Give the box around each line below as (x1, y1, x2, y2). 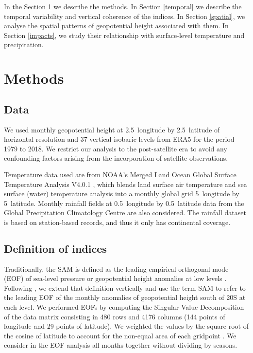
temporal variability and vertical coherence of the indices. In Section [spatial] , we (4, 11, 245, 21)
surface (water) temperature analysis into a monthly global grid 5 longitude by (4, 188, 239, 199)
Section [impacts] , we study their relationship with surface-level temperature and (4, 30, 245, 40)
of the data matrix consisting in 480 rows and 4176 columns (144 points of (4, 311, 225, 321)
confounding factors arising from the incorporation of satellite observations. (4, 153, 228, 163)
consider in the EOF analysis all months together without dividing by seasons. (4, 340, 237, 350)
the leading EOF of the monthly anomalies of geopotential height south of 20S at (4, 292, 246, 302)
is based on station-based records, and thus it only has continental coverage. (4, 217, 231, 227)
